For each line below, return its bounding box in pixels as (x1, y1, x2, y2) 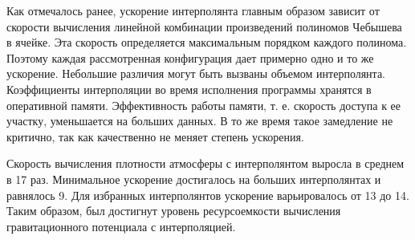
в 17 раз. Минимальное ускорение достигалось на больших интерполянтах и (6, 170, 381, 187)
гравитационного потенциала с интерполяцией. (6, 218, 236, 234)
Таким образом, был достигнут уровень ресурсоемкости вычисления (6, 202, 341, 219)
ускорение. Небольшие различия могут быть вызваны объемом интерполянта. (6, 65, 386, 82)
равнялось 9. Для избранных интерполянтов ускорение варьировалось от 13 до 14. (6, 186, 409, 203)
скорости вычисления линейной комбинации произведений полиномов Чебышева (6, 18, 402, 35)
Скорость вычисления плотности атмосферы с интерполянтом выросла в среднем (6, 155, 405, 172)
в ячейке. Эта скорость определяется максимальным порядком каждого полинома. (6, 34, 407, 51)
